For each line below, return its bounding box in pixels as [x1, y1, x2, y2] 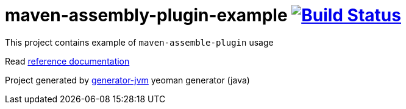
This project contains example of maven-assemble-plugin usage [5, 37, 274, 47]
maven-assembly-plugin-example [5, 5, 288, 26]
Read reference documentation [5, 55, 130, 66]
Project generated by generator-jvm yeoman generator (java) [5, 74, 250, 85]
